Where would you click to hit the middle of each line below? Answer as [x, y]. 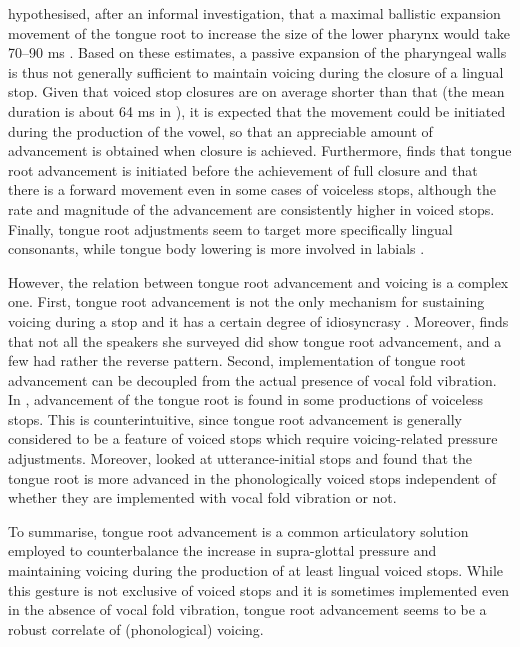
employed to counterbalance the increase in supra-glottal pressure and [222, 550]
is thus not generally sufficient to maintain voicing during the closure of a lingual [256, 71]
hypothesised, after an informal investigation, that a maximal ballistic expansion [254, 13]
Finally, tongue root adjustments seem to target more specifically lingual [230, 228]
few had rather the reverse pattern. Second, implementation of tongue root [237, 360]
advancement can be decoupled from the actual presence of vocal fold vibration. [252, 379]
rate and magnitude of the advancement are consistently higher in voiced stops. [251, 208]
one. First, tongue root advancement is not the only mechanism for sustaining [246, 301]
